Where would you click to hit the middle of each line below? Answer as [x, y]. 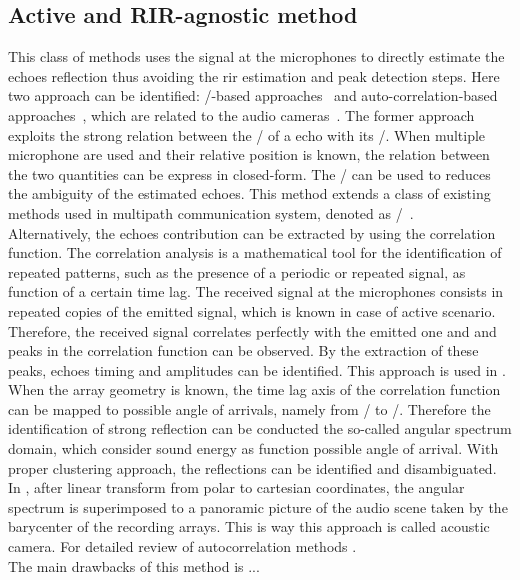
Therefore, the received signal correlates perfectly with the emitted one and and [252, 330]
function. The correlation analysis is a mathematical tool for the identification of [255, 252]
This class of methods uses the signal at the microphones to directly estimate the [256, 56]
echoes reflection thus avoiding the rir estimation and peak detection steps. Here [254, 75]
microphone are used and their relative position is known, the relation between [249, 154]
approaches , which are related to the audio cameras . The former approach [241, 114]
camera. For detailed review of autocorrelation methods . [182, 546]
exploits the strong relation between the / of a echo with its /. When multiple [247, 134]
